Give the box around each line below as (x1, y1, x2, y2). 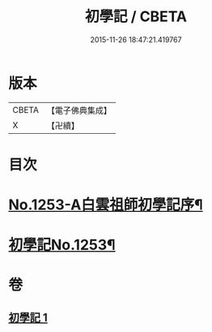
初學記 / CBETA (84, 7, 188, 26)
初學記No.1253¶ (8, 236, 116, 254)
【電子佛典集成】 (46, 105, 112, 116)
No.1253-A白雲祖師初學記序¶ (8, 196, 204, 214)
